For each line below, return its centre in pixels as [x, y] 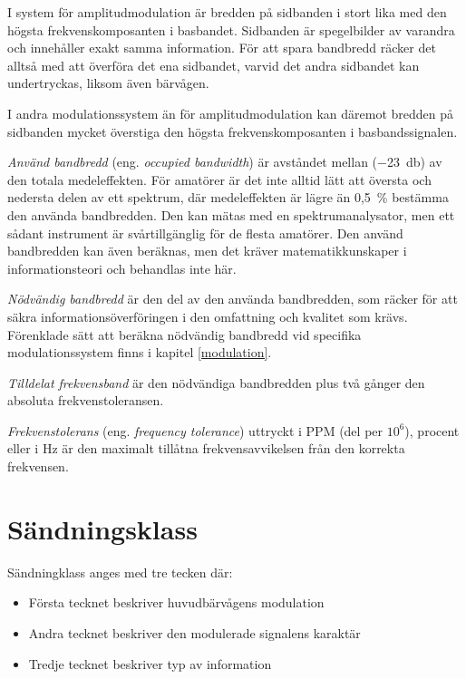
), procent [432, 430]
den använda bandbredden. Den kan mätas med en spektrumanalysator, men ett [231, 214]
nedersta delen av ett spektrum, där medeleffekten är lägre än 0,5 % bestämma [228, 197]
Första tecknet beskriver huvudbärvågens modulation [176, 602]
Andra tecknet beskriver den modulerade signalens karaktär [194, 632]
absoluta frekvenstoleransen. [86, 400]
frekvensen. [38, 466]
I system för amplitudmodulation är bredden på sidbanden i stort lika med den [227, 12]
